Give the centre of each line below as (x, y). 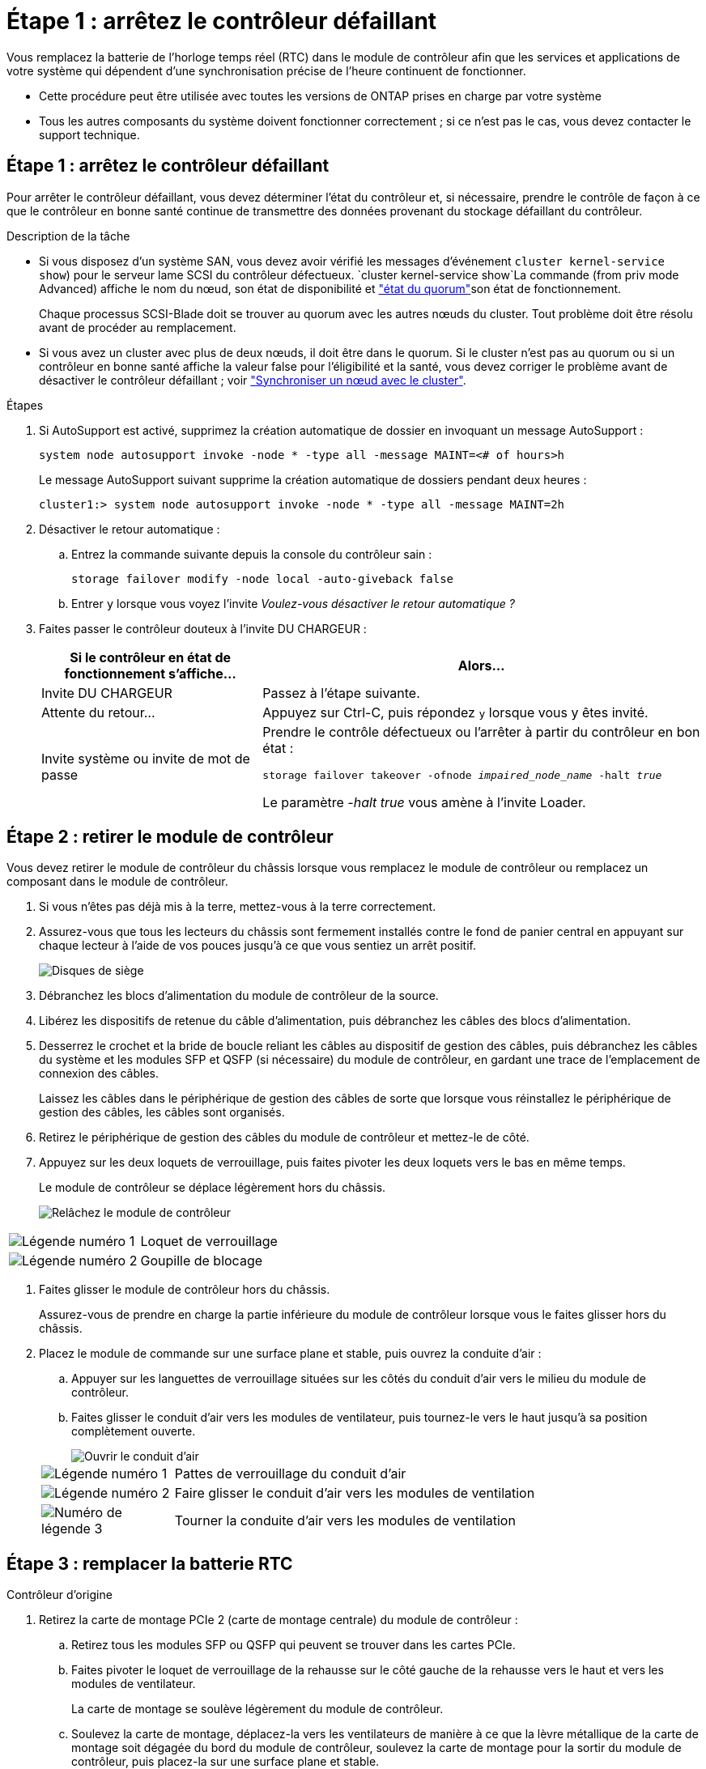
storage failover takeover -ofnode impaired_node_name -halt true (462, 775)
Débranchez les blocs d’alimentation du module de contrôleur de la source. (239, 996)
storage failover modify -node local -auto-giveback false (263, 578)
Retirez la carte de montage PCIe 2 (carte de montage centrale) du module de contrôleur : (279, 1620)
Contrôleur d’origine (60, 1595)
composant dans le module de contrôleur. (117, 882)
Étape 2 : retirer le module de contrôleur (170, 837)
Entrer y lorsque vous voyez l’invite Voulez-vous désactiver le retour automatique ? (293, 603)
